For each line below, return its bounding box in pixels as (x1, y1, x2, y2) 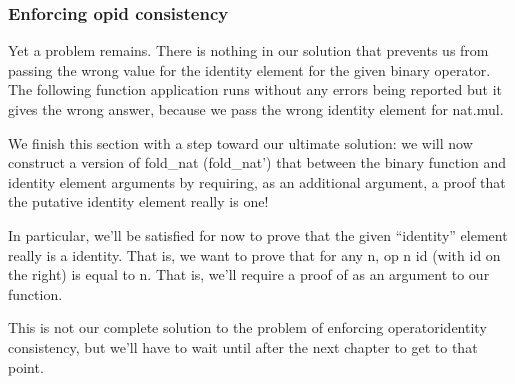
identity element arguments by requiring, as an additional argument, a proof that (8, 171, 506, 192)
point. (8, 356, 44, 377)
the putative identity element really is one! (8, 191, 269, 212)
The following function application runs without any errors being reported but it (8, 79, 502, 100)
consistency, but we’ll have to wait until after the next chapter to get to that (8, 336, 478, 357)
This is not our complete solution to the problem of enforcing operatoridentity (8, 317, 487, 338)
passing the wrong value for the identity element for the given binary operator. (8, 59, 491, 80)
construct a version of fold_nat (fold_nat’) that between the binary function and (8, 152, 507, 173)
